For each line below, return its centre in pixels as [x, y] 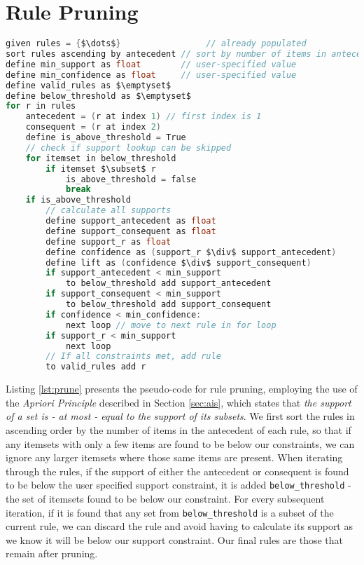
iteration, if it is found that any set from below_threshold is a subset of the [170, 512]
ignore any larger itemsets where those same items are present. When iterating [174, 457]
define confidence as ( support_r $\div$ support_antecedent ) [191, 252]
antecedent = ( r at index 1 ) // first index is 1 [143, 117]
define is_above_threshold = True [106, 137]
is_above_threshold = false [131, 179]
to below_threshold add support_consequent [168, 304]
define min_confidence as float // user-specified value [151, 75]
